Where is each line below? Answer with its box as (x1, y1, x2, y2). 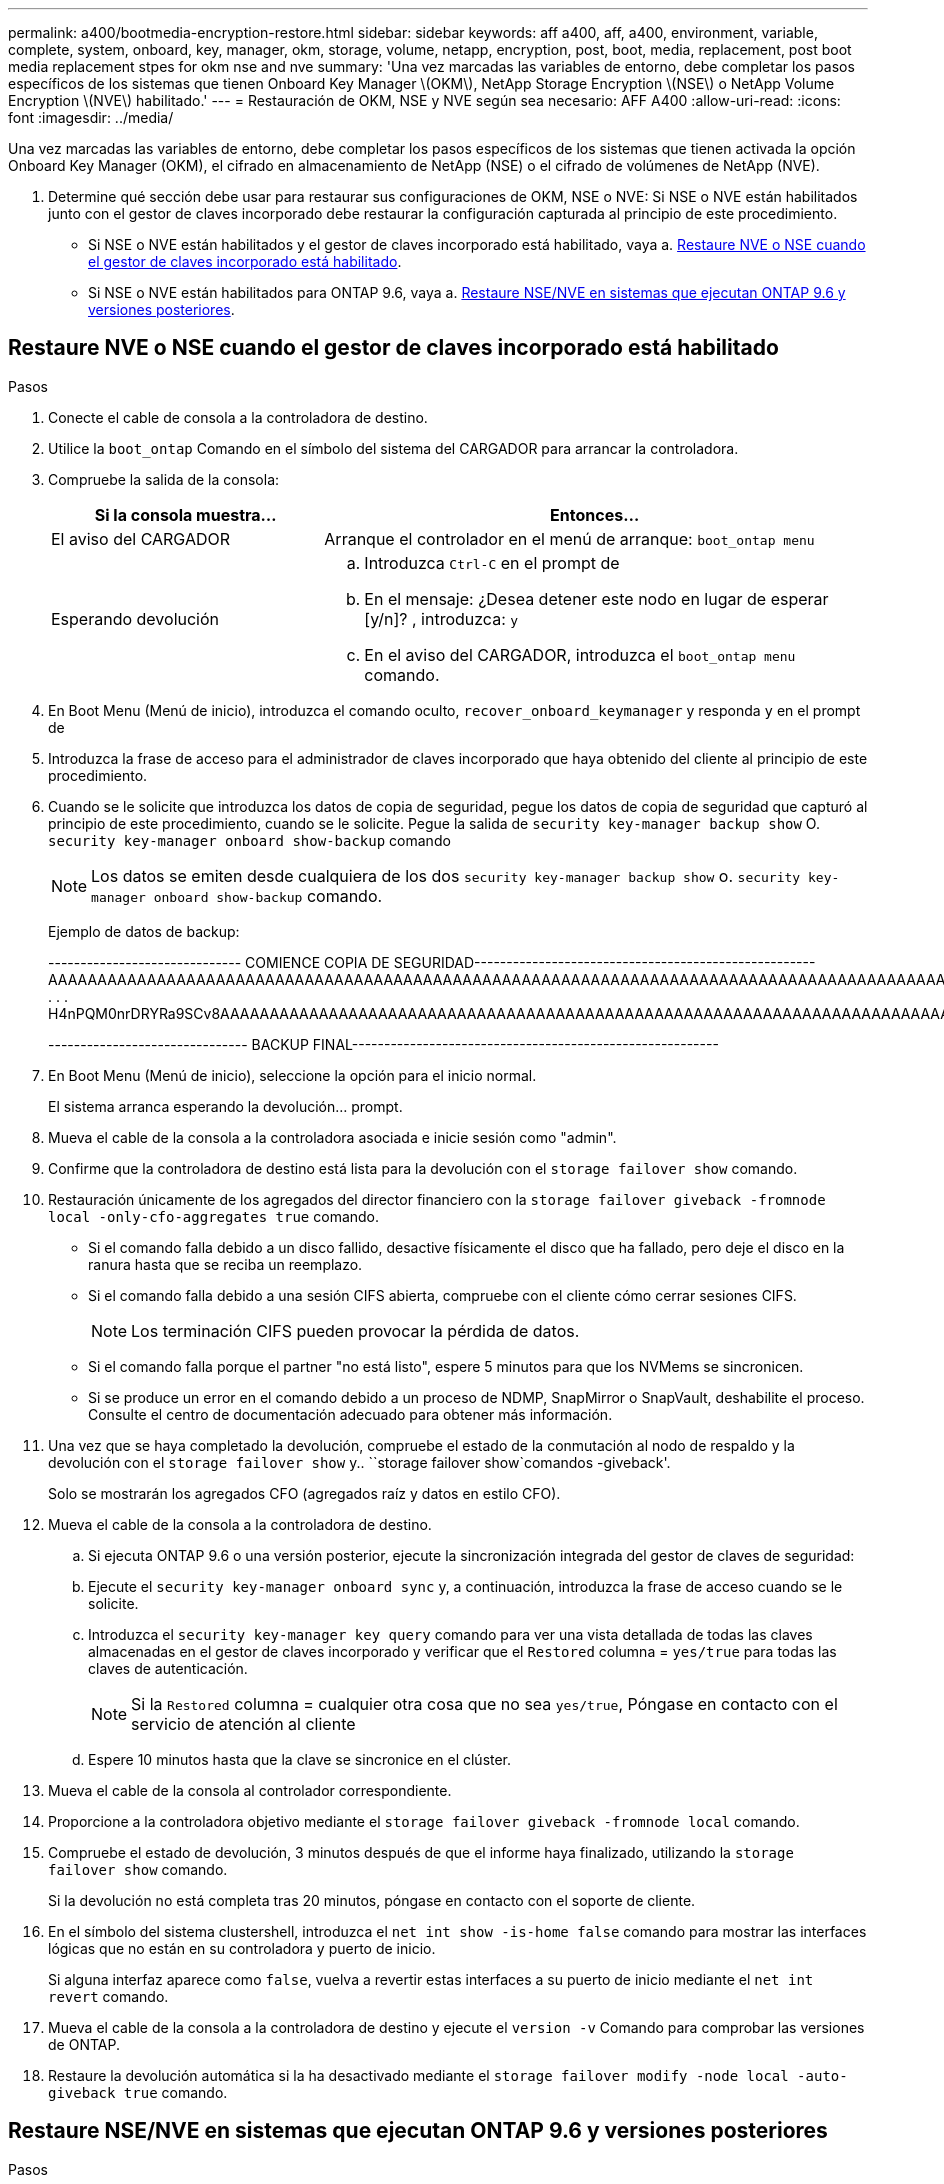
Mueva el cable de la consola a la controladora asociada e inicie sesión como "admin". (48, 1128, 617, 1146)
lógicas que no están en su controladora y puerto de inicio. (48, 1939, 436, 1957)
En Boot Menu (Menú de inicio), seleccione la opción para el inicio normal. (48, 1066, 537, 1084)
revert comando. (48, 1987, 169, 2005)
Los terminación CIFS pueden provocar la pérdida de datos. (131, 1320, 580, 1341)
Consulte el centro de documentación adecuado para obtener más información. (88, 1405, 613, 1423)
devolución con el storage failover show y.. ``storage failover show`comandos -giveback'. (48, 1453, 671, 1471)
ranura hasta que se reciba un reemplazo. (88, 1255, 363, 1273)
